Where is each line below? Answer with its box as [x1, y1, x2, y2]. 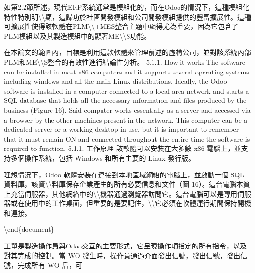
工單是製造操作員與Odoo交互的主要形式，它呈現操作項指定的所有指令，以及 [4, 241, 247, 251]
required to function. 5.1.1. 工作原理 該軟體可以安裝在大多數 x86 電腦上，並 [4, 143, 241, 153]
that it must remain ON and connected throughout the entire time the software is [4, 133, 250, 144]
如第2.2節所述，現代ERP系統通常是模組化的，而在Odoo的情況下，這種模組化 [4, 2, 250, 12]
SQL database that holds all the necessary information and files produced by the [4, 95, 247, 105]
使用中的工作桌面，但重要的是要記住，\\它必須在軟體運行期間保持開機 [24, 198, 251, 208]
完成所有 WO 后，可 [17, 260, 83, 270]
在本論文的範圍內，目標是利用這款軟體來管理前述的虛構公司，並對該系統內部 [4, 47, 251, 57]
